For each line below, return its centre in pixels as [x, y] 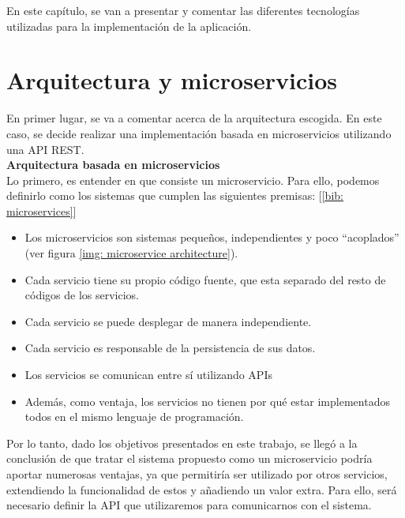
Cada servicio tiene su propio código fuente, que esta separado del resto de [205, 279]
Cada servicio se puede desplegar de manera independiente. [168, 321]
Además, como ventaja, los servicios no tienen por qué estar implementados [207, 401]
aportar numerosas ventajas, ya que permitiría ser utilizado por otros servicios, [197, 474]
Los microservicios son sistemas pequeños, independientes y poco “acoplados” [212, 237]
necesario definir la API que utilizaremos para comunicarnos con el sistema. [189, 505]
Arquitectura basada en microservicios [113, 165]
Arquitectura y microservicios [172, 80]
